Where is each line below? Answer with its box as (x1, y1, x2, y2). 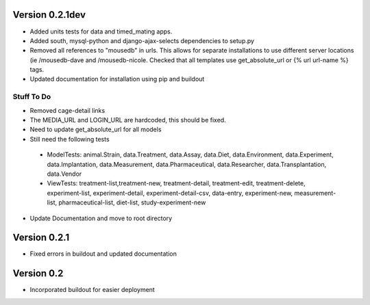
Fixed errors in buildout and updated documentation (29, 250, 177, 258)
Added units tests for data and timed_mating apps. (29, 27, 173, 36)
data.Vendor (47, 170, 82, 178)
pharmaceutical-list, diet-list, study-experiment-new (58, 198, 206, 207)
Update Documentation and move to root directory (29, 214, 173, 222)
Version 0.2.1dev (12, 9, 86, 21)
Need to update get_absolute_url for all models (29, 125, 162, 133)
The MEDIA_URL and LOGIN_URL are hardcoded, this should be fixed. (29, 116, 226, 124)
